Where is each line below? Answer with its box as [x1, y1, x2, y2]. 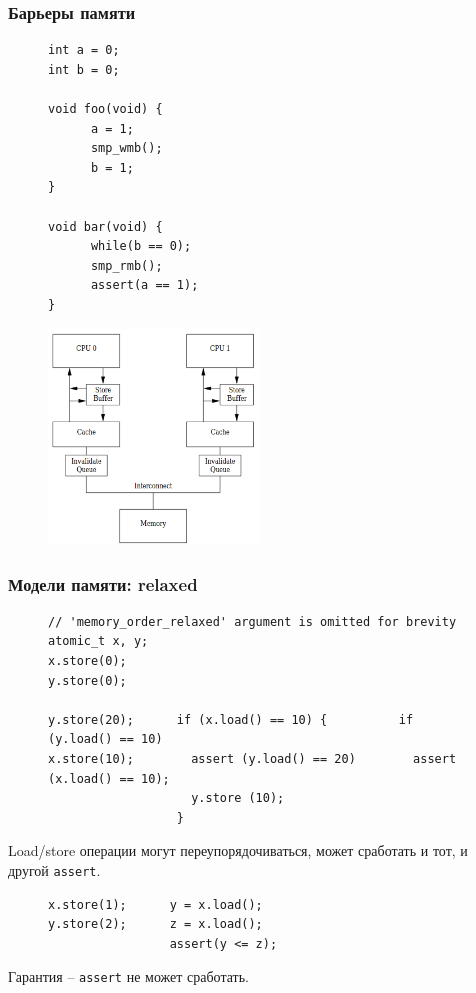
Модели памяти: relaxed [8, 571, 198, 596]
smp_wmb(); [90, 141, 163, 156]
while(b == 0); [90, 239, 192, 254]
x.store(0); [48, 654, 127, 669]
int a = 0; [48, 43, 120, 58]
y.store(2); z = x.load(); [48, 917, 263, 932]
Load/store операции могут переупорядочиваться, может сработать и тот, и [8, 840, 468, 861]
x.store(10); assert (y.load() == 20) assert [48, 751, 457, 766]
